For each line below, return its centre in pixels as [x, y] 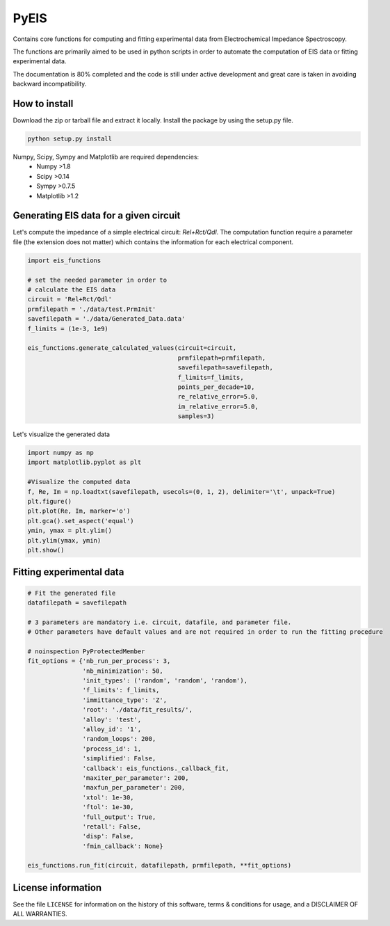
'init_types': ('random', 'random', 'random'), [165, 681]
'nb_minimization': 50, [123, 671]
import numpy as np [60, 453]
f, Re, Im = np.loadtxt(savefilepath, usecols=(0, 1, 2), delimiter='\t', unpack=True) [181, 492]
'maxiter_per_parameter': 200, [136, 778]
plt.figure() [50, 501]
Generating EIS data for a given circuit [97, 216]
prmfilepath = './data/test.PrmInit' [92, 309]
